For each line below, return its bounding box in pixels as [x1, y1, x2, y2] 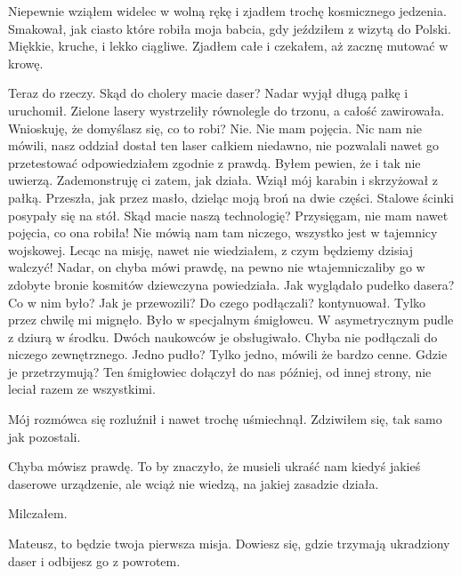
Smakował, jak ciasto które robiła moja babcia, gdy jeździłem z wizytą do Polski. [8, 19, 451, 37]
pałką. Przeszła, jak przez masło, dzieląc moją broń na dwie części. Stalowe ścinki [8, 188, 454, 206]
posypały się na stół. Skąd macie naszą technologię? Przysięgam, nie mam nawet [8, 205, 449, 224]
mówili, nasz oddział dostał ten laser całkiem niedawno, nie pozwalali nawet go [8, 136, 440, 155]
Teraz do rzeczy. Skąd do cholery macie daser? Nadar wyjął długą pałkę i [8, 84, 408, 102]
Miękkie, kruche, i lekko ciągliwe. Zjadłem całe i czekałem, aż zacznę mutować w [8, 36, 449, 55]
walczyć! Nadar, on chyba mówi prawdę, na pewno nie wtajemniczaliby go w [8, 258, 425, 276]
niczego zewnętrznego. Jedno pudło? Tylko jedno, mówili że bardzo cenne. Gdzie [8, 345, 448, 364]
